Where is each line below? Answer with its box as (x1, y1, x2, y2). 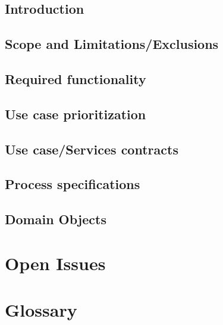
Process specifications (5, 175, 140, 193)
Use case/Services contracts (5, 140, 178, 158)
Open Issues (5, 250, 106, 275)
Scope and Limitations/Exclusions (5, 35, 219, 53)
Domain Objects (5, 210, 106, 228)
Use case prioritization (5, 104, 146, 123)
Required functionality (5, 69, 146, 88)
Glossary (5, 298, 77, 322)
